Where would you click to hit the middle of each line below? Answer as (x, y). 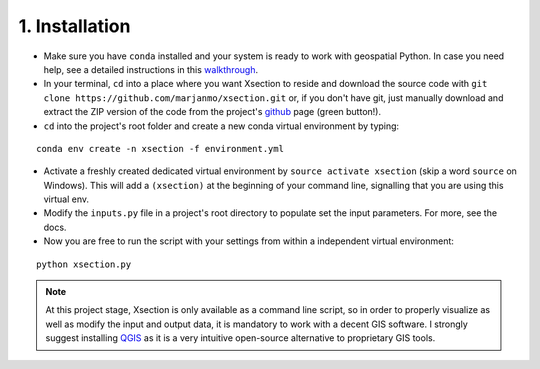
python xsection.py (84, 264)
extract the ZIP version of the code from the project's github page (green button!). (212, 112)
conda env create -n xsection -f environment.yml (160, 148)
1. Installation (74, 26)
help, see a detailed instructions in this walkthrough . (151, 69)
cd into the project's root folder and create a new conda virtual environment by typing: (221, 126)
